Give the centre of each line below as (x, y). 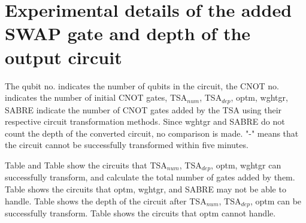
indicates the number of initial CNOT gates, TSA (96, 97)
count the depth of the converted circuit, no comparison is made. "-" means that (152, 133)
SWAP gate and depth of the (128, 33)
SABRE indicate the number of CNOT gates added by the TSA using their (143, 109)
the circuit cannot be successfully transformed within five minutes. (127, 145)
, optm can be (276, 201)
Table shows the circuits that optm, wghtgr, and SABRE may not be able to (146, 189)
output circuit (63, 57)
